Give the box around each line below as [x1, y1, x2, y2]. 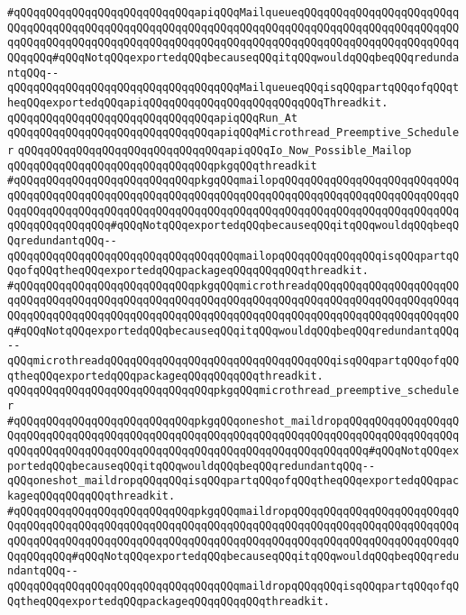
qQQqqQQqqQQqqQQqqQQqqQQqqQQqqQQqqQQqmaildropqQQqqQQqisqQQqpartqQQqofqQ [7, 579, 460, 592]
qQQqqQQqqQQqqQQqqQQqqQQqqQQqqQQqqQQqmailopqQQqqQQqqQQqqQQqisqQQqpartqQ [7, 249, 460, 262]
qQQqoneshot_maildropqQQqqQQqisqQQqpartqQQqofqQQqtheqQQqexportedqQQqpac [7, 474, 460, 488]
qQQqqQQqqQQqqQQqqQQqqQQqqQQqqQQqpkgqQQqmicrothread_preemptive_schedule [7, 384, 460, 398]
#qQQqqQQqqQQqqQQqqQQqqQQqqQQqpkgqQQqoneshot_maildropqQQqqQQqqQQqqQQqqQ [7, 414, 460, 427]
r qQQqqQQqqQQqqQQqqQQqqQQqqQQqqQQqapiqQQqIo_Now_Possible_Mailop [7, 143, 412, 157]
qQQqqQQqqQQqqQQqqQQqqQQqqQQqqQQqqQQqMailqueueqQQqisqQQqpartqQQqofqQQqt [7, 81, 460, 95]
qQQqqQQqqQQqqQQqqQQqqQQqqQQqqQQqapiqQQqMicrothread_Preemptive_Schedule [7, 126, 460, 140]
